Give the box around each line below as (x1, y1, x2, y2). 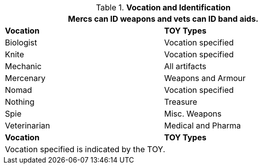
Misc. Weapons (164, 109, 222, 119)
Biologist (5, 38, 37, 47)
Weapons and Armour (164, 73, 246, 83)
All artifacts (164, 61, 207, 71)
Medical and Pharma (164, 121, 241, 130)
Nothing (5, 97, 35, 107)
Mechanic (5, 61, 42, 71)
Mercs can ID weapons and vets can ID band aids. (68, 14, 259, 24)
